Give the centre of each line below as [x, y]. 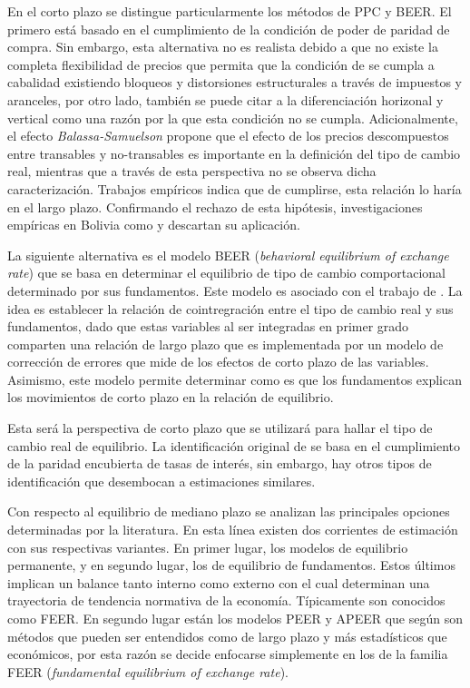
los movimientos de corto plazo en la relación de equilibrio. [171, 397]
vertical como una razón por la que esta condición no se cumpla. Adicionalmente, [233, 118]
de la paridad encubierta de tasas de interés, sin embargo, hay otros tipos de [220, 463]
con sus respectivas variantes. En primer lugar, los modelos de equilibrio [208, 547]
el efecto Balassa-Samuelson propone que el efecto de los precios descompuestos [228, 136]
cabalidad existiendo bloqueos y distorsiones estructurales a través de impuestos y [235, 82]
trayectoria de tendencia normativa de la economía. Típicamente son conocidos [226, 600]
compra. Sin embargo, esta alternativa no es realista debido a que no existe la [223, 47]
